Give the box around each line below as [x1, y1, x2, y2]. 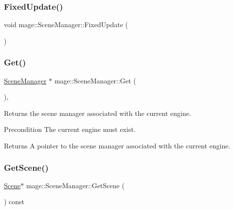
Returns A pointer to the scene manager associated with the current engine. [4, 141, 231, 150]
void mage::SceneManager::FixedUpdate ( [4, 19, 128, 30]
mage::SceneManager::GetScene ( [26, 180, 125, 190]
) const [4, 196, 25, 207]
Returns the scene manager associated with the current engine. [4, 108, 191, 118]
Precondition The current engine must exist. [4, 124, 136, 134]
